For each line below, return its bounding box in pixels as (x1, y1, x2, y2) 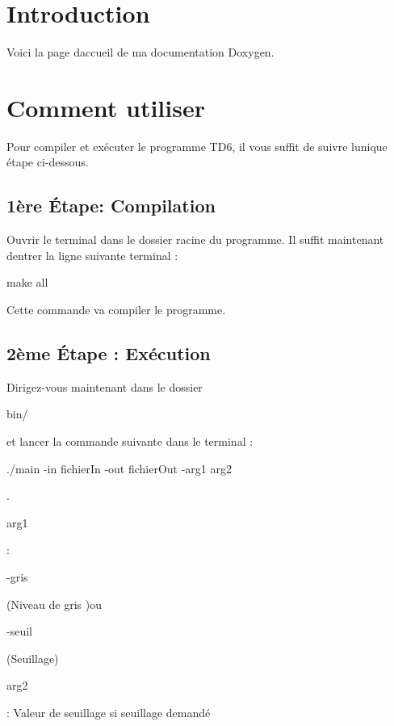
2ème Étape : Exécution (6, 341, 211, 365)
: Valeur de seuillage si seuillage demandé (6, 703, 211, 720)
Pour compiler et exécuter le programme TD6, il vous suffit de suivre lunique (6, 137, 388, 154)
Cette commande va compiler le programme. (6, 301, 226, 318)
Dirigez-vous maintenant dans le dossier (6, 378, 203, 395)
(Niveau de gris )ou (6, 595, 102, 612)
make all (6, 274, 48, 291)
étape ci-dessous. (6, 153, 89, 170)
